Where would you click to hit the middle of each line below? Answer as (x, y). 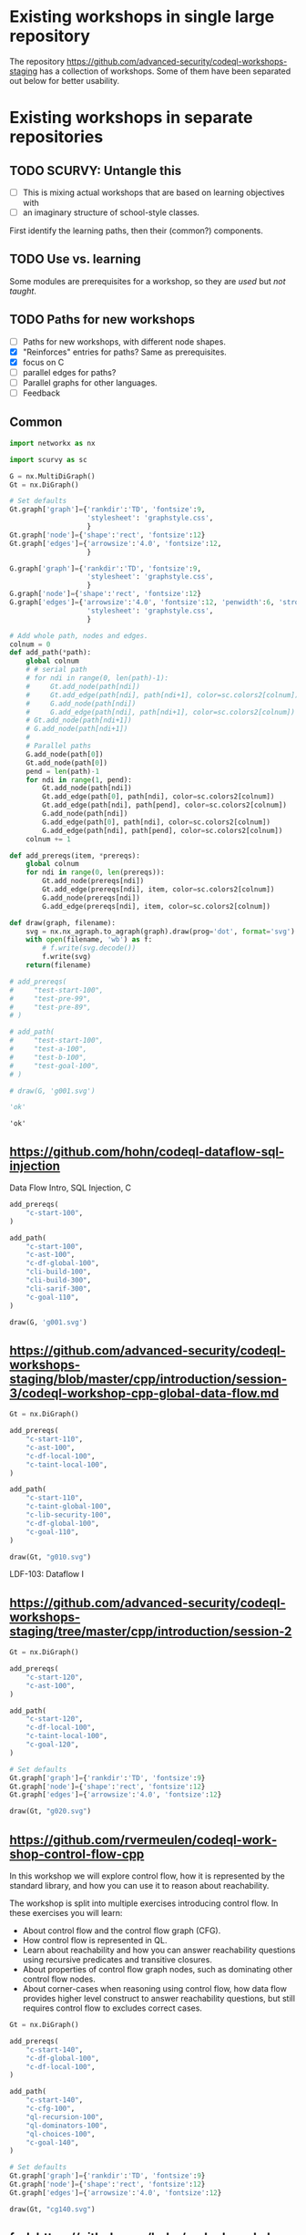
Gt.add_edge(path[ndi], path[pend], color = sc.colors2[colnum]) (164, 805)
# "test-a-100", (49, 1049)
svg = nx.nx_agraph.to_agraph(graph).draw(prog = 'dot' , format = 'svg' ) (161, 932)
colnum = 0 (30, 644)
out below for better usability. (65, 80)
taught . (23, 291)
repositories (56, 137)
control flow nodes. (59, 1979)
